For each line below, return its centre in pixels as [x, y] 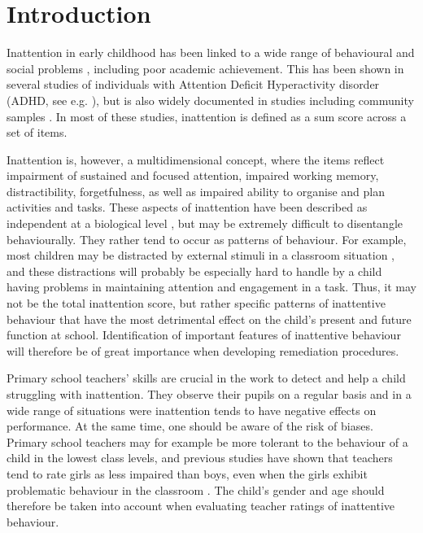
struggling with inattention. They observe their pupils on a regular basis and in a [209, 394]
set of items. [37, 132]
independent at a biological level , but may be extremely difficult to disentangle [205, 223]
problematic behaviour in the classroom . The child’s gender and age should [196, 489]
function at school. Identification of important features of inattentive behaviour [204, 335]
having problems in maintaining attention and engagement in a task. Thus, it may [211, 287]
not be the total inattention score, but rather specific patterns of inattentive [196, 303]
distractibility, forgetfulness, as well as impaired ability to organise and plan [196, 191]
